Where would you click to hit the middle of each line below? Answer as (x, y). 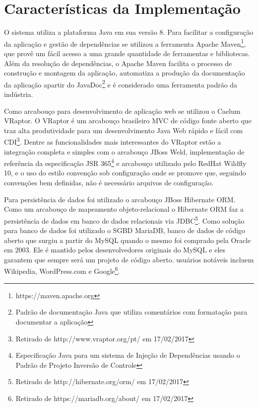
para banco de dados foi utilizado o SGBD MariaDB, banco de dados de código (125, 230)
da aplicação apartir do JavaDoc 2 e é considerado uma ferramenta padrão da (121, 83)
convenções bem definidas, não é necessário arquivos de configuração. (109, 183)
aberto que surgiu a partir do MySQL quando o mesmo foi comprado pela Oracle (128, 240)
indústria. (19, 94)
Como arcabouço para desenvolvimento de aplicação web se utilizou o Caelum (122, 111)
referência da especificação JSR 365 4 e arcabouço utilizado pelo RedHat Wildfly (125, 162)
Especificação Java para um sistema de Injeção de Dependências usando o (128, 355)
